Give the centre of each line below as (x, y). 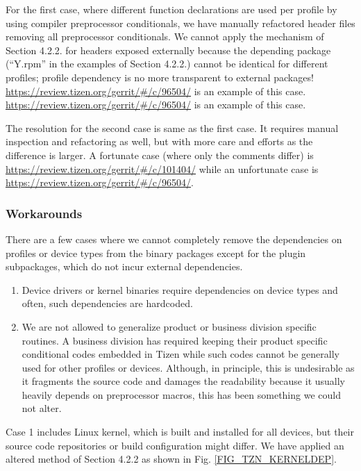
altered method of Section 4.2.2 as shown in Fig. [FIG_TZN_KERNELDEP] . (171, 459)
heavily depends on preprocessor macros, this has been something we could (181, 394)
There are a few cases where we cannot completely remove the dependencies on (174, 239)
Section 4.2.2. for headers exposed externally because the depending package (168, 50)
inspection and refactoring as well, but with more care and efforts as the (159, 141)
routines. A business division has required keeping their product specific (175, 340)
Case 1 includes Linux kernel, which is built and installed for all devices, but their (180, 432)
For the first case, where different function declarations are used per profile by (171, 9)
